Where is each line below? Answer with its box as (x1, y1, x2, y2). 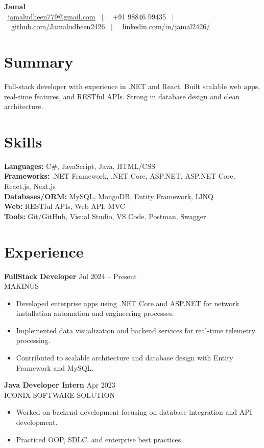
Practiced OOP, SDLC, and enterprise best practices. (16, 434, 183, 444)
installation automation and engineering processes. (16, 308, 174, 318)
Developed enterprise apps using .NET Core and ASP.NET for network (16, 297, 239, 308)
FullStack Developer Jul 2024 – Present (4, 270, 137, 281)
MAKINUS (4, 281, 39, 291)
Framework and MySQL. (16, 362, 94, 373)
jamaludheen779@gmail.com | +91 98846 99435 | (8, 11, 174, 22)
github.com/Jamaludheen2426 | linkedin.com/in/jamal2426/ (11, 21, 210, 32)
